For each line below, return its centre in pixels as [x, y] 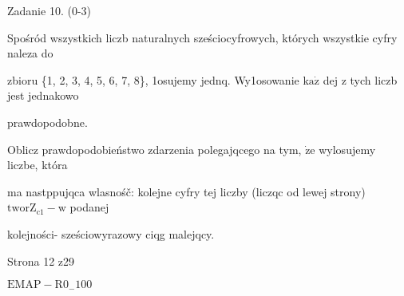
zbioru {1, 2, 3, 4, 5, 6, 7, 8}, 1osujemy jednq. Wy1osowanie [153, 79]
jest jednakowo [43, 95]
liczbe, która [38, 165]
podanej [89, 207]
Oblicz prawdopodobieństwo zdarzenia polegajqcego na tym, [154, 149]
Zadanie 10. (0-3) [49, 10]
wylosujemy [347, 149]
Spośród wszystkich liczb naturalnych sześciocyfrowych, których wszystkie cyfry [202, 37]
